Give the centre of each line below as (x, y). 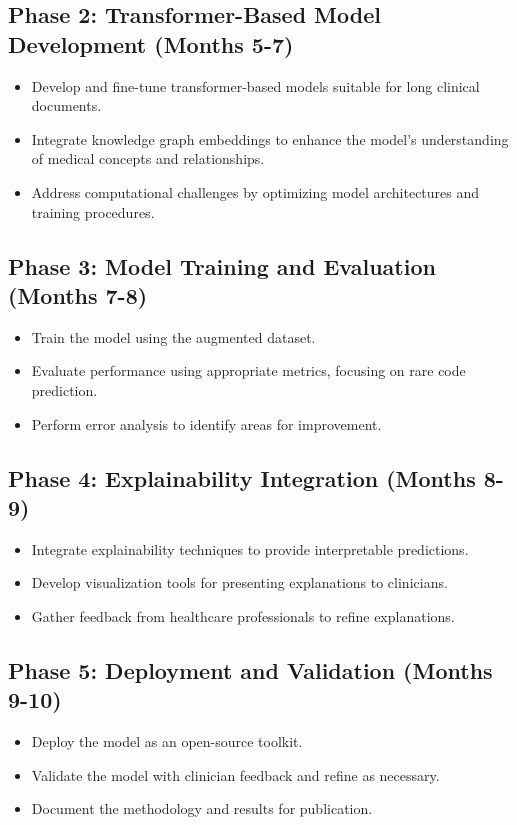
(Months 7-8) (78, 294)
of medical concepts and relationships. (148, 158)
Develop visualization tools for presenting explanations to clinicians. (239, 582)
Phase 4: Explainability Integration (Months (242, 477)
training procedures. (93, 211)
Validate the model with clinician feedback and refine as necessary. (235, 774)
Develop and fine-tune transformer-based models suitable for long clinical (255, 85)
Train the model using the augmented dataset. (173, 336)
